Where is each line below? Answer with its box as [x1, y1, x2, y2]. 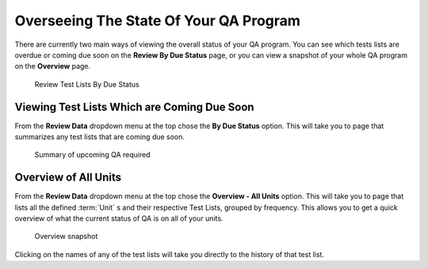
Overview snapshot [34, 232, 98, 241]
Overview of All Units [14, 171, 122, 184]
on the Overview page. [14, 62, 91, 71]
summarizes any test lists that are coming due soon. [14, 132, 185, 142]
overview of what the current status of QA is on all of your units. [14, 214, 224, 223]
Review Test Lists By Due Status [34, 79, 139, 89]
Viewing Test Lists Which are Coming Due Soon [14, 100, 254, 114]
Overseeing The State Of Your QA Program [14, 12, 301, 29]
